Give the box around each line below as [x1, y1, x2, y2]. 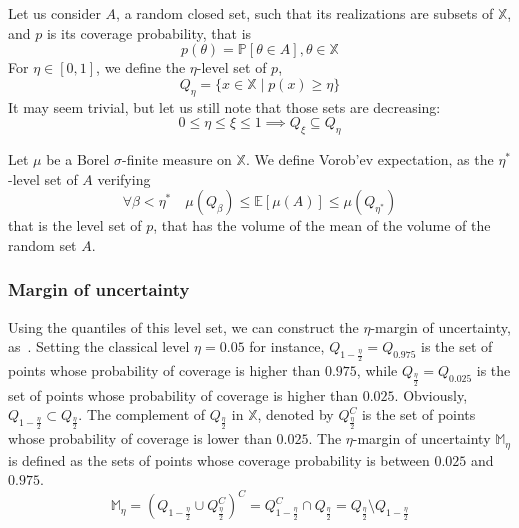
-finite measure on [122, 148, 232, 169]
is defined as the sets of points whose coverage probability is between [8, 449, 430, 470]
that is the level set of [8, 215, 142, 236]
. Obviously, [394, 384, 468, 405]
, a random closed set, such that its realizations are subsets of [116, 3, 494, 23]
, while [356, 360, 398, 381]
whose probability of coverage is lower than [8, 428, 272, 449]
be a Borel [46, 148, 110, 169]
